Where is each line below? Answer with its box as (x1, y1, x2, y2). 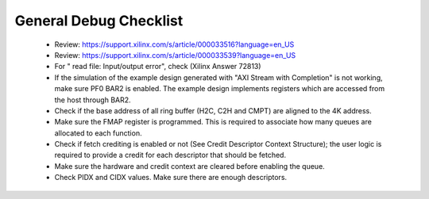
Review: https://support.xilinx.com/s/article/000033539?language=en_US (54, 50, 296, 59)
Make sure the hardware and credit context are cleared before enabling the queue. (54, 161, 325, 170)
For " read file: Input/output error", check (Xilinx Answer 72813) (54, 62, 261, 71)
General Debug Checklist (14, 12, 184, 29)
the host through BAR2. (54, 95, 131, 105)
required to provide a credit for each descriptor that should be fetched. (54, 151, 286, 160)
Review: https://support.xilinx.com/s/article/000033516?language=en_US (54, 40, 295, 49)
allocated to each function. (54, 128, 142, 138)
